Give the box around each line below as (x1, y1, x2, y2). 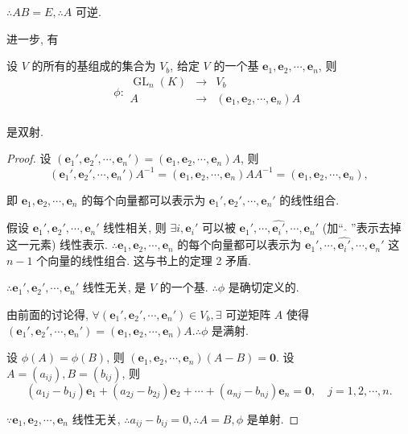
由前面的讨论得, (6, 305, 89, 322)
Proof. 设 (6, 150, 52, 167)
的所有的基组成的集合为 (31, 57, 156, 74)
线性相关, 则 (103, 219, 167, 236)
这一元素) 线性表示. (6, 236, 108, 253)
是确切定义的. (228, 279, 299, 296)
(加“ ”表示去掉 (322, 219, 402, 236)
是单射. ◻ (246, 410, 299, 427)
